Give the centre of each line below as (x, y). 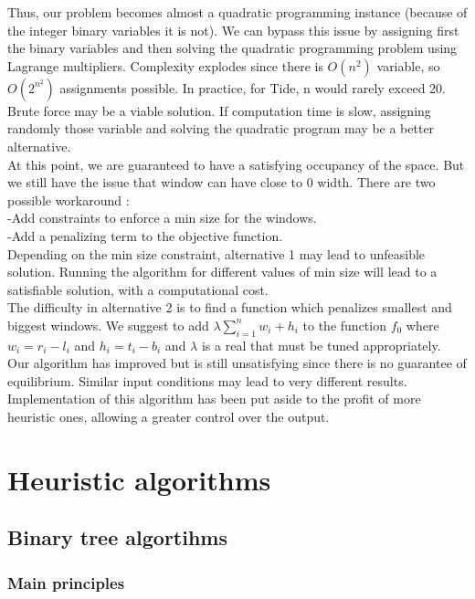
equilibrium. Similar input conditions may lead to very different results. (207, 380)
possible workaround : (69, 200)
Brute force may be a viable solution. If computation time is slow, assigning (219, 110)
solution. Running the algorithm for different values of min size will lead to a (222, 272)
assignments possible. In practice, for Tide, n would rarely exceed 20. (253, 87)
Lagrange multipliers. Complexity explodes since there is (165, 65)
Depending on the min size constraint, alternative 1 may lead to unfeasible (216, 253)
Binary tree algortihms (117, 537)
